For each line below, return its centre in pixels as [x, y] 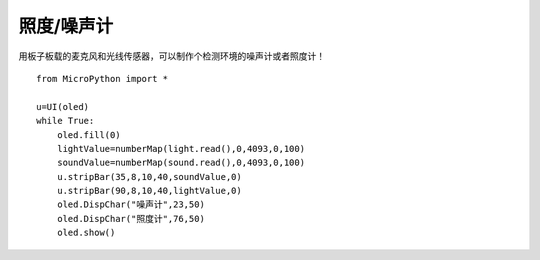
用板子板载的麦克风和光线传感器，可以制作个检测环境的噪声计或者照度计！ [171, 56]
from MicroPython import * [102, 78]
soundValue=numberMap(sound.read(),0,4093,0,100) [180, 163]
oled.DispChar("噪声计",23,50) [130, 204]
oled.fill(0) [88, 134]
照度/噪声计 [66, 26]
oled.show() [86, 233]
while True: [65, 121]
